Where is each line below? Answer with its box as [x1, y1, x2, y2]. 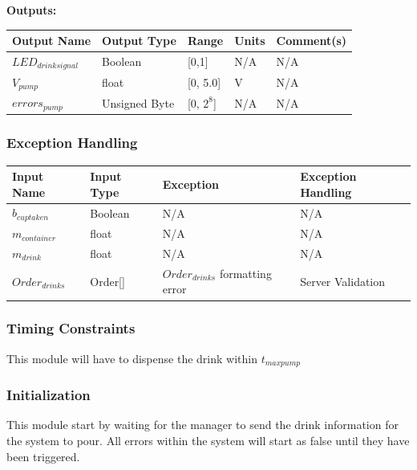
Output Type [102, 32, 176, 49]
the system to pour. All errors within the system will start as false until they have [6, 432, 410, 449]
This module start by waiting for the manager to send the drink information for [6, 416, 399, 433]
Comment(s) [276, 32, 347, 49]
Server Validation [300, 272, 386, 289]
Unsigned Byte [102, 94, 175, 111]
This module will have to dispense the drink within [6, 349, 257, 366]
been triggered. [6, 448, 80, 464]
